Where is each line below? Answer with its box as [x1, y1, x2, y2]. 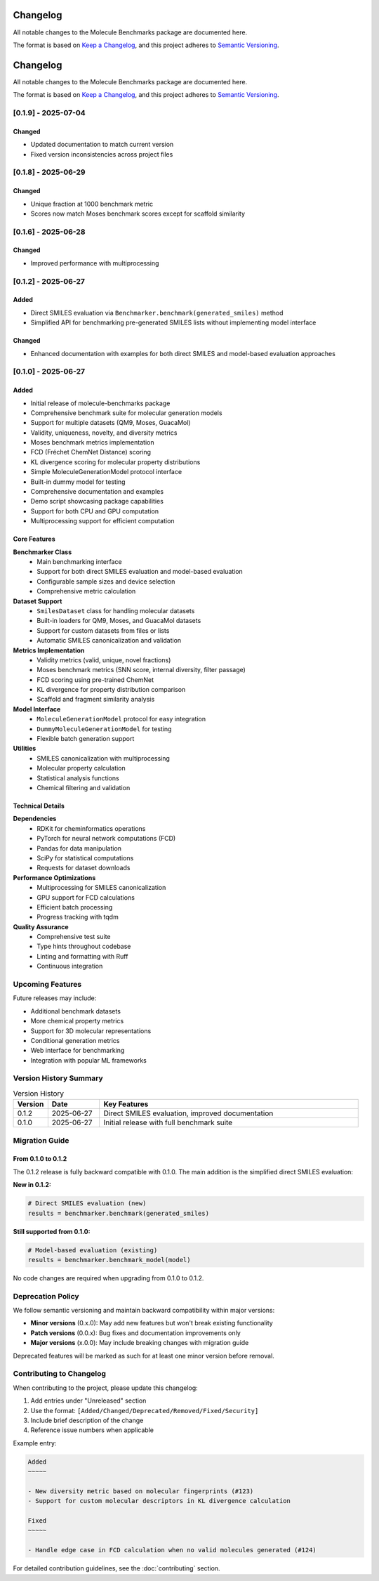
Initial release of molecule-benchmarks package [30, 399, 171, 407]
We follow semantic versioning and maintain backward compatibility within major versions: [13, 1306, 275, 1315]
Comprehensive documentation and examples [30, 487, 164, 496]
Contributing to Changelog [13, 1369, 107, 1379]
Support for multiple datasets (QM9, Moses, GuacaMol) [30, 419, 191, 427]
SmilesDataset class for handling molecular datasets [36, 606, 195, 615]
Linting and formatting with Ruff [36, 952, 128, 960]
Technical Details [13, 801, 65, 810]
